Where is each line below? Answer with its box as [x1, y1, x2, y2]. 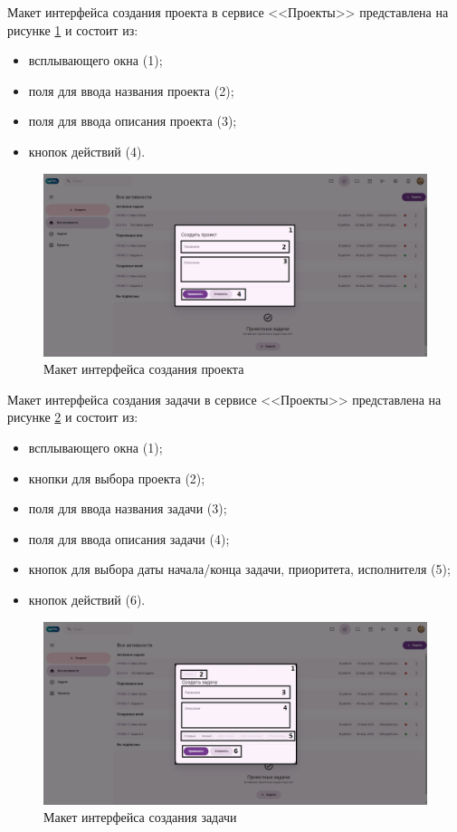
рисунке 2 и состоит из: [7, 407, 138, 426]
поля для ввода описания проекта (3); [28, 111, 237, 130]
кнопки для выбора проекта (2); [28, 468, 205, 487]
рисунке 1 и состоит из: [7, 20, 138, 39]
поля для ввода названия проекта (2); [28, 81, 234, 100]
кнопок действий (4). [28, 141, 146, 160]
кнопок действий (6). [28, 589, 146, 608]
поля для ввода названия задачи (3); [28, 499, 227, 518]
